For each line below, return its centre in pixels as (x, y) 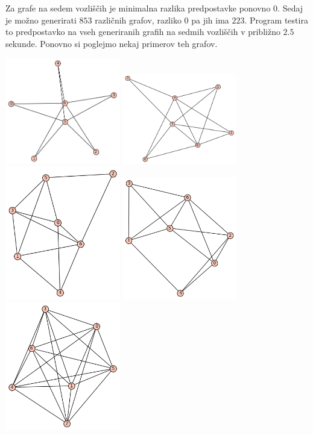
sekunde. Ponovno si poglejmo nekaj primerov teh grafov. (112, 43)
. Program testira (276, 20)
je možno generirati (41, 20)
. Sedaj (290, 8)
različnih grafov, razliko (138, 20)
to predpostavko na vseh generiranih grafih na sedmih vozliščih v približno (143, 32)
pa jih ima (210, 20)
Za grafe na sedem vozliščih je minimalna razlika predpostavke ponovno (138, 8)
